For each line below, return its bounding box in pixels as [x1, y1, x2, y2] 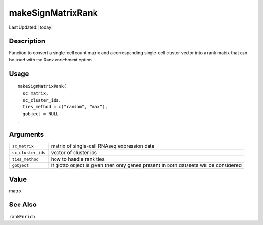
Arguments [9, 130, 44, 139]
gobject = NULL [22, 111, 59, 117]
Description [9, 37, 46, 45]
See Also [9, 201, 37, 209]
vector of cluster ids [51, 149, 97, 156]
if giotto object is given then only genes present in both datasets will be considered [51, 162, 242, 169]
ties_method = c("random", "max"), [22, 104, 108, 110]
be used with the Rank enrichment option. [9, 57, 93, 62]
